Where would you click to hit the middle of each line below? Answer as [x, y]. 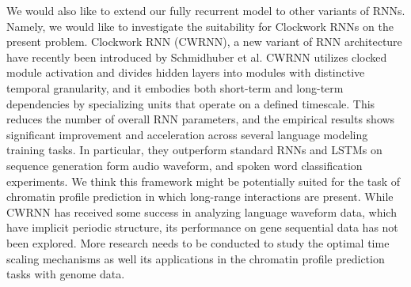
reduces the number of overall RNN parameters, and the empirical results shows [201, 119]
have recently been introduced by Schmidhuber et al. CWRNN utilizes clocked [197, 57]
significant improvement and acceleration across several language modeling [187, 134]
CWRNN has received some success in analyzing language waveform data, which [202, 211]
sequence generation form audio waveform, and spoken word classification [185, 165]
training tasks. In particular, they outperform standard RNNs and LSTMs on [194, 150]
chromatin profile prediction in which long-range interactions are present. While [200, 196]
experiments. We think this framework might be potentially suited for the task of [204, 181]
